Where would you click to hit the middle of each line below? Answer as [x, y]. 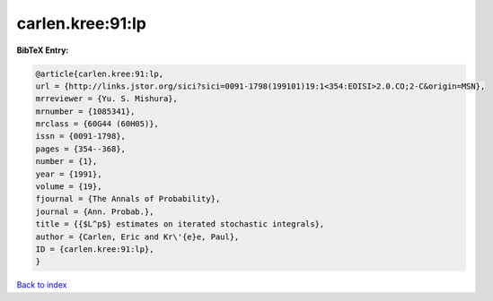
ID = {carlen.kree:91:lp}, [95, 249]
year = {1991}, [69, 174]
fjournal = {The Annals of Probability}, [128, 199]
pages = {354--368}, [80, 149]
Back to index [42, 285]
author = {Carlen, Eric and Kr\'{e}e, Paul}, [137, 236]
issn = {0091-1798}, [80, 136]
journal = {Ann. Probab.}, [95, 211]
